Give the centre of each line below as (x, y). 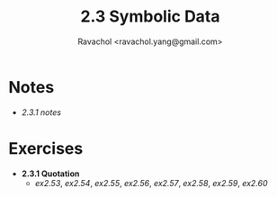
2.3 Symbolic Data (150, 17)
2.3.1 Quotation (50, 174)
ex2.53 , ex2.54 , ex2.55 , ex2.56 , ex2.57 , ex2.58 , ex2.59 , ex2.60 (151, 183)
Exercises (46, 148)
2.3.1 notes (41, 112)
